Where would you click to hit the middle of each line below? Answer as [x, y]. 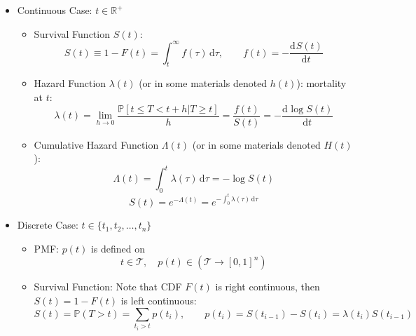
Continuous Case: [55, 10]
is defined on [118, 248]
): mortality [321, 83]
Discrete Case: [48, 225]
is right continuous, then [268, 287]
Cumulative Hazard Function [96, 144]
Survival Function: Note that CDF [108, 287]
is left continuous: [159, 301]
